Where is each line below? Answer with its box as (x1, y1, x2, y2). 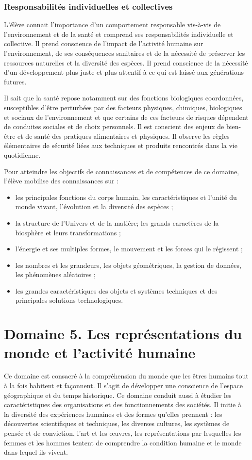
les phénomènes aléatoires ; (15, 269, 96, 279)
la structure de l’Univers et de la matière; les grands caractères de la (15, 217, 219, 228)
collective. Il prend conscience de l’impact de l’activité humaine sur (4, 38, 203, 49)
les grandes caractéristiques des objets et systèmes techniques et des (15, 285, 218, 296)
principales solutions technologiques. (15, 295, 123, 305)
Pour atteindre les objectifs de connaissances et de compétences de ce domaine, (4, 166, 239, 176)
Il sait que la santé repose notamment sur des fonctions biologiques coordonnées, (4, 93, 244, 103)
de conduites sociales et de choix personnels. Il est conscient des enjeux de (4, 121, 224, 131)
